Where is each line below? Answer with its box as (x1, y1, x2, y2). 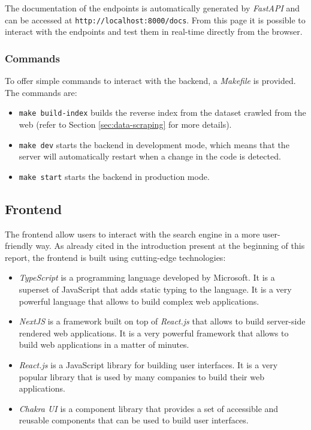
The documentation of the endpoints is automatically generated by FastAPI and (5, 2, 300, 14)
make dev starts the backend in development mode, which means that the (19, 138, 289, 151)
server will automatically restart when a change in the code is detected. (19, 150, 281, 163)
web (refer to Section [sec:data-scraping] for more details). (19, 118, 232, 130)
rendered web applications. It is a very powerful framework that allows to (19, 326, 289, 339)
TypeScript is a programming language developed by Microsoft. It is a (19, 271, 275, 284)
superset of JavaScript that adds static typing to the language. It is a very (19, 282, 292, 295)
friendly (5, 239, 33, 252)
